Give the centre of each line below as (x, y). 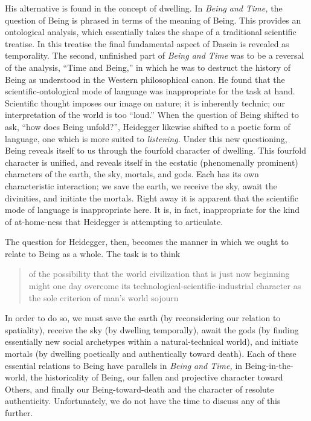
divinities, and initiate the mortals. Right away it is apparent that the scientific (152, 197)
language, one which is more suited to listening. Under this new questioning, (146, 138)
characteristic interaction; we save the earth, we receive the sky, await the (141, 185)
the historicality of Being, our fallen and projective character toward (157, 377)
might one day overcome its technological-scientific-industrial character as (165, 286)
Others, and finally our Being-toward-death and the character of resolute (139, 389)
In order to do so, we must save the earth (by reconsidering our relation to (143, 318)
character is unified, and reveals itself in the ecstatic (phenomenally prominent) (152, 162)
